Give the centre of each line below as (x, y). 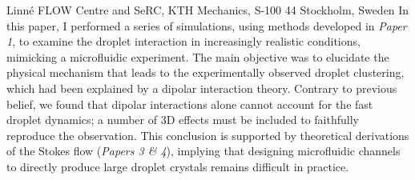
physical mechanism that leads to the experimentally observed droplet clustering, (205, 72)
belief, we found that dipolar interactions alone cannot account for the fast (190, 104)
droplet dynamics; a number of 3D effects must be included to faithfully (183, 120)
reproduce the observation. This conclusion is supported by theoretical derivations (208, 135)
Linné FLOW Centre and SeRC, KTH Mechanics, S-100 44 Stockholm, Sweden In (208, 10)
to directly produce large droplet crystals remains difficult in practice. (178, 166)
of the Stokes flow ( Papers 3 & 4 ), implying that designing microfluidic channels (203, 151)
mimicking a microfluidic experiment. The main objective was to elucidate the (198, 56)
